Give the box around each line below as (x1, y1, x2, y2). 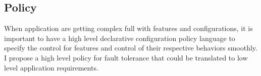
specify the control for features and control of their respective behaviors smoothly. (4, 42, 257, 53)
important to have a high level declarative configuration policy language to (4, 32, 235, 43)
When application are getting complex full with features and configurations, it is (4, 23, 253, 33)
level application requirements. (4, 62, 98, 72)
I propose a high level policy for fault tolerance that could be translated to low (4, 52, 248, 62)
